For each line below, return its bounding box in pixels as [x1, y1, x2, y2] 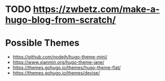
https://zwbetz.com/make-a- [32, 4, 160, 15]
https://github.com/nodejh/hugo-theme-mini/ [12, 54, 108, 60]
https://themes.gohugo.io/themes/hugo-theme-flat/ [12, 64, 121, 71]
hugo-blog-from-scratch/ [5, 14, 116, 26]
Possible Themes [5, 37, 80, 49]
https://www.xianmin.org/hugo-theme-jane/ [12, 59, 105, 65]
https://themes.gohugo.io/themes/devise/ [12, 70, 100, 76]
